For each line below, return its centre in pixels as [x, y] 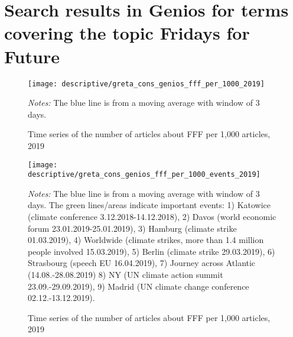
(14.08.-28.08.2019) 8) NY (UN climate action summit [126, 274]
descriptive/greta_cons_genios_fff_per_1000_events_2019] [144, 175]
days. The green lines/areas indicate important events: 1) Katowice [149, 205]
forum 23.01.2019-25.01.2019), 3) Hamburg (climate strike [132, 228]
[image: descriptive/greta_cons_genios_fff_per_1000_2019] [146, 84]
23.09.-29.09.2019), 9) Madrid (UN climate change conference [139, 286]
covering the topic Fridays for [127, 33]
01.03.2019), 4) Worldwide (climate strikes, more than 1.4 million [146, 240]
